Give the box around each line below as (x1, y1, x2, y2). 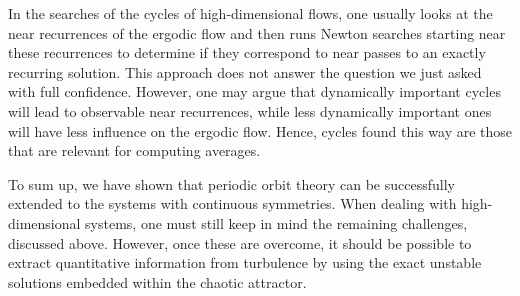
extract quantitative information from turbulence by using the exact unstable (8, 252, 482, 273)
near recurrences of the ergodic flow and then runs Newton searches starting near (8, 22, 506, 43)
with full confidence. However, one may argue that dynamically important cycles (8, 81, 501, 102)
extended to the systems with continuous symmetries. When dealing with (8, 193, 457, 214)
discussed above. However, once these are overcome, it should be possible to (8, 232, 472, 253)
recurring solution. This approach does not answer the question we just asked (8, 61, 482, 82)
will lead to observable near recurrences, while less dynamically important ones (8, 100, 492, 121)
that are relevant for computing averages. (8, 140, 261, 161)
